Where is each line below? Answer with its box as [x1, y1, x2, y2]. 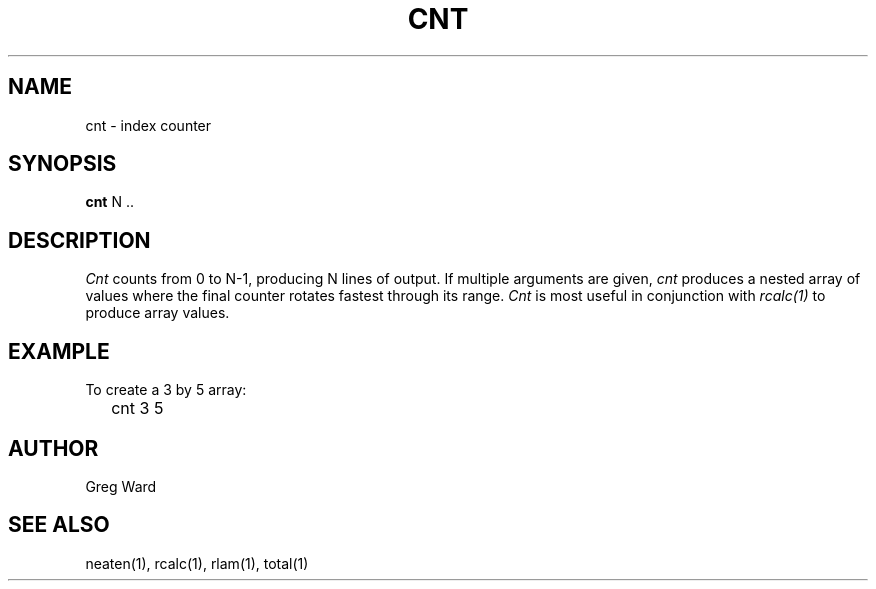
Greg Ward [85, 477, 157, 495]
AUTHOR [8, 435, 99, 461]
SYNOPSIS [8, 151, 117, 177]
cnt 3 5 [111, 398, 164, 419]
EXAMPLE [8, 338, 110, 364]
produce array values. [85, 304, 230, 322]
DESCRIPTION [8, 227, 151, 253]
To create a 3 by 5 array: [85, 381, 247, 399]
